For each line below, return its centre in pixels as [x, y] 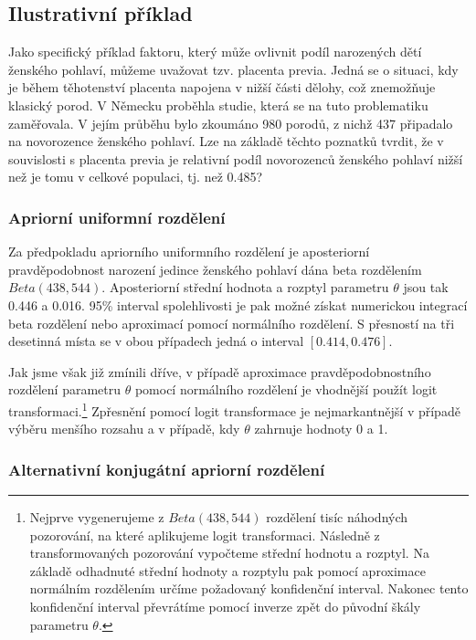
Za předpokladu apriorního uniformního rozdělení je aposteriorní [189, 252]
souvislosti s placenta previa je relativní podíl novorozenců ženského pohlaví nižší [236, 158]
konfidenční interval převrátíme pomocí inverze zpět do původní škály [225, 606]
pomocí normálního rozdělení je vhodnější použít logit [286, 389]
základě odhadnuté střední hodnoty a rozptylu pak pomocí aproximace [227, 570]
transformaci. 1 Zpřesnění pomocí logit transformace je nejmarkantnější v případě [234, 409]
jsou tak [426, 287]
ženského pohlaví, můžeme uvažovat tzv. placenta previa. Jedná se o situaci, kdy [233, 69]
